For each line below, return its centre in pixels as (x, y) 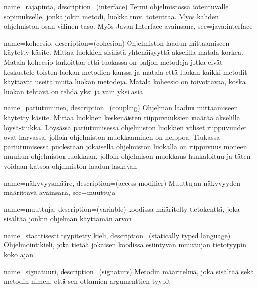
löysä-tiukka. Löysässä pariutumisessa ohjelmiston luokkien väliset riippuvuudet (126, 127)
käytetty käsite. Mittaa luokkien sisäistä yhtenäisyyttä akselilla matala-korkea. (124, 52)
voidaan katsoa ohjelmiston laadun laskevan (71, 166)
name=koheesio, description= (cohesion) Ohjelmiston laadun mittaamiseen (117, 42)
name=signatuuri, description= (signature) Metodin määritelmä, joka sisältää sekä (129, 271)
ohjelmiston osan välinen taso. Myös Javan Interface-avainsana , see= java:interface (128, 26)
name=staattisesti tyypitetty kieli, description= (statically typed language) (117, 235)
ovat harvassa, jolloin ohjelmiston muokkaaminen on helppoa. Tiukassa (112, 137)
